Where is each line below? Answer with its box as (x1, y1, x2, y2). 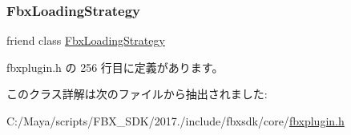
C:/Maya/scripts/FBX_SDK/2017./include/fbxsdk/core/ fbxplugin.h (6, 113, 345, 129)
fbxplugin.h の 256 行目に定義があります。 (6, 58, 224, 75)
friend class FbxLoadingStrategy (6, 32, 165, 49)
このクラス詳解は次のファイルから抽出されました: (6, 85, 268, 102)
